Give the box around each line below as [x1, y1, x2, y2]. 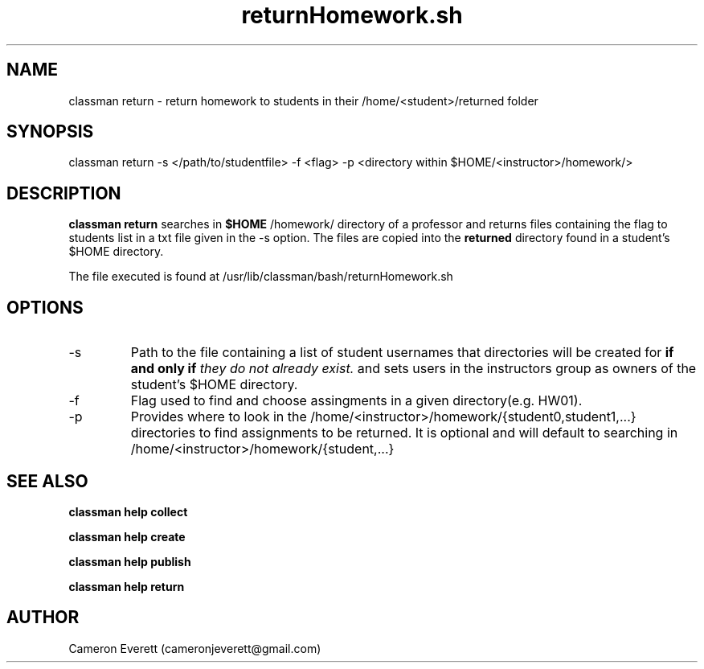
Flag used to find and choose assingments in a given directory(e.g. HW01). [130, 392, 583, 409]
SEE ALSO [6, 470, 88, 491]
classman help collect [68, 504, 188, 519]
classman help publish [68, 554, 191, 568]
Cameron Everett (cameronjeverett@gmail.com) [68, 641, 321, 655]
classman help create [68, 529, 186, 544]
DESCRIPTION [6, 183, 121, 203]
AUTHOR [6, 607, 80, 628]
